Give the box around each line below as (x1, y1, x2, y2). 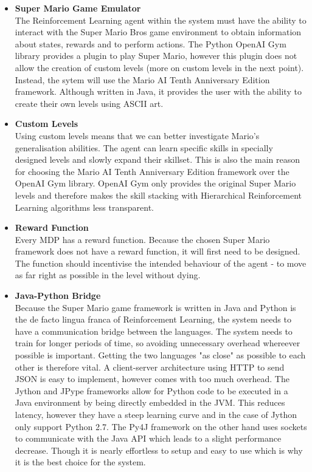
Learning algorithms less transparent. (15, 200, 154, 213)
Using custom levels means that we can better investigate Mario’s (15, 129, 260, 142)
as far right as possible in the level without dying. (15, 268, 201, 281)
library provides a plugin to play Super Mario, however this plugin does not (15, 49, 297, 62)
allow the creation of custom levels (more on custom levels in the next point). (15, 61, 304, 74)
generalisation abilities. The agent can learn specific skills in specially (15, 141, 273, 154)
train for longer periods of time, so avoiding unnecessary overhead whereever (15, 337, 300, 349)
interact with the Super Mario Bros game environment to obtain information (15, 26, 302, 38)
